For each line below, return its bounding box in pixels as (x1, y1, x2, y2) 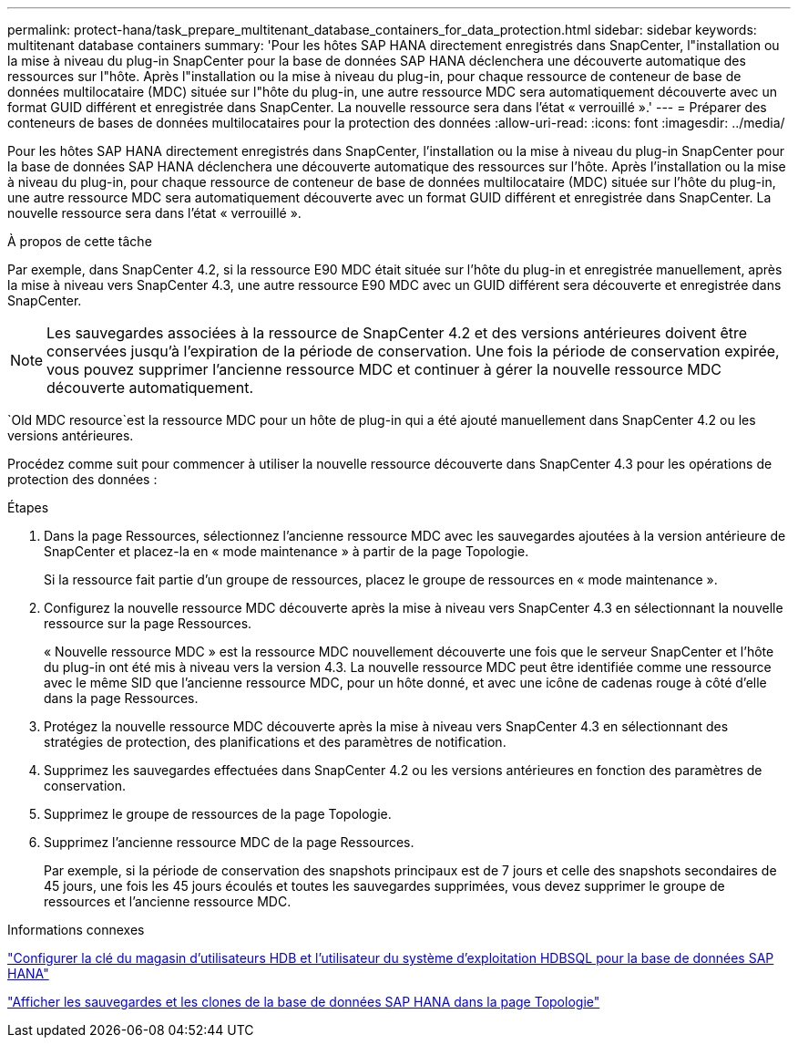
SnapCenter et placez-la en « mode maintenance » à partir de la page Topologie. (44, 543, 529, 559)
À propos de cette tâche (7, 233, 152, 249)
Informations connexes (7, 922, 145, 937)
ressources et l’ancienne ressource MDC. (44, 894, 292, 909)
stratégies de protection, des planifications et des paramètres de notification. (44, 734, 506, 750)
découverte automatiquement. (46, 378, 254, 397)
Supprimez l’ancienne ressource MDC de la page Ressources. (44, 834, 414, 850)
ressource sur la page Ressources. (44, 616, 252, 631)
